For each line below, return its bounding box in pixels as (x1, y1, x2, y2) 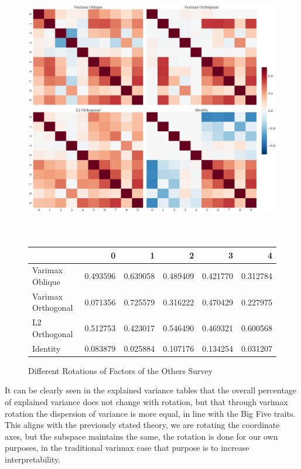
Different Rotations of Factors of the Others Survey (28, 364, 213, 376)
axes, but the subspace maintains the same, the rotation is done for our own (5, 430, 278, 442)
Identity (32, 342, 61, 354)
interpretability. (5, 453, 61, 465)
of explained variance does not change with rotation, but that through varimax (5, 395, 288, 407)
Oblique (32, 275, 60, 287)
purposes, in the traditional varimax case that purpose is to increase (5, 441, 249, 454)
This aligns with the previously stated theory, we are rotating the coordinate (5, 419, 280, 431)
